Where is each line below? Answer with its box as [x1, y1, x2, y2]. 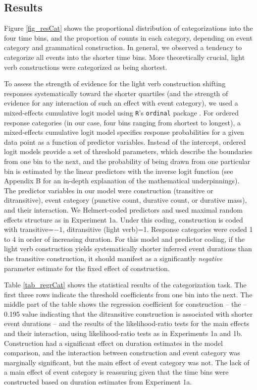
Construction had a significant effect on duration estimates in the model [4, 337, 223, 348]
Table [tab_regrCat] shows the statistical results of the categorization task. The [4, 279, 247, 290]
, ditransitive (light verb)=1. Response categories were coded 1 [62, 224, 253, 234]
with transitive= [4, 224, 54, 234]
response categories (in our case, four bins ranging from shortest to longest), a [4, 117, 241, 127]
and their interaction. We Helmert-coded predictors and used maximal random [4, 204, 243, 215]
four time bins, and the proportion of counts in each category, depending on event [4, 32, 253, 43]
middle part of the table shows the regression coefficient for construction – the [4, 299, 241, 309]
